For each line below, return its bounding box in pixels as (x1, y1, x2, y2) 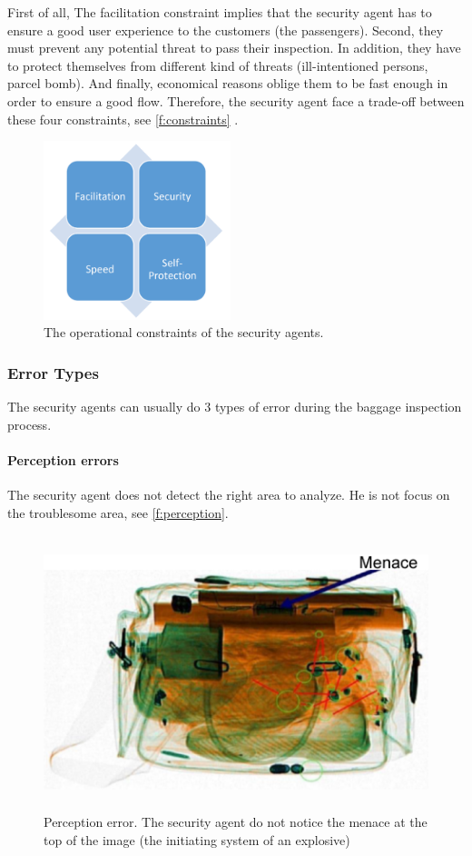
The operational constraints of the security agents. (44, 323, 324, 342)
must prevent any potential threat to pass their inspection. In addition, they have (7, 38, 461, 57)
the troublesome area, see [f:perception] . (7, 503, 229, 522)
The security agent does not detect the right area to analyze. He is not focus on (7, 485, 450, 504)
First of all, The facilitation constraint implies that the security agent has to (7, 3, 432, 21)
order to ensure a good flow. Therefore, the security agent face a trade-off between (7, 91, 465, 110)
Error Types (7, 361, 99, 383)
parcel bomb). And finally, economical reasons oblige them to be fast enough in (7, 74, 448, 93)
